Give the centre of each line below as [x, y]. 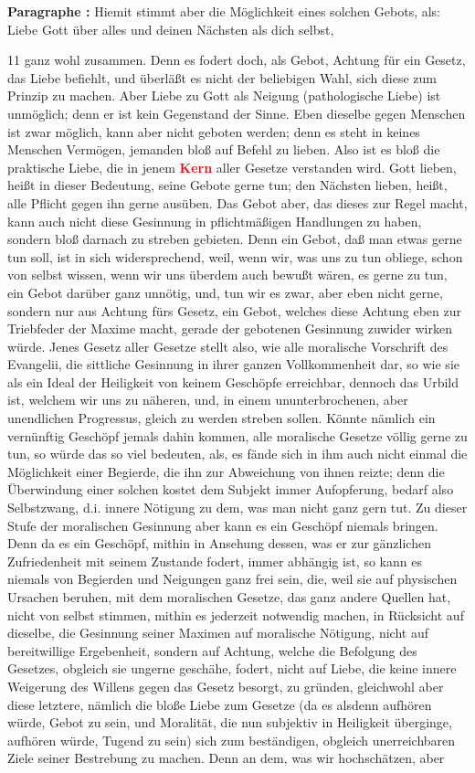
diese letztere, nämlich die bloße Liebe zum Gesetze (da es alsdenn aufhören [220, 704]
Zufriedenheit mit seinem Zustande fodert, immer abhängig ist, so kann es [215, 561]
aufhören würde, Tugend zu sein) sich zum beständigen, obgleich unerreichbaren [232, 740]
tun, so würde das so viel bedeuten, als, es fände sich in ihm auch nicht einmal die [237, 454]
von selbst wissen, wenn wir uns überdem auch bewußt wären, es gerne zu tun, [227, 275]
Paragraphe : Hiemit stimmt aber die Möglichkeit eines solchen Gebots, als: [224, 11]
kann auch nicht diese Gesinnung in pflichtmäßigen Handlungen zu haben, [215, 221]
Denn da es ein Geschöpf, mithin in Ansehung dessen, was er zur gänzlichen [219, 543]
